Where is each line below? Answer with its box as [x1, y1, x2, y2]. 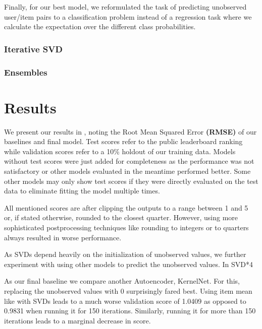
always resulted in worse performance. [4, 232, 122, 242]
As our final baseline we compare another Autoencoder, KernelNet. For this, [4, 276, 240, 286]
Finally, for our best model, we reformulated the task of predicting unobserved [4, 2, 247, 12]
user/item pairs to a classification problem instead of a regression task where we [4, 11, 252, 22]
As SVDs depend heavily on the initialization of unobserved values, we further [4, 249, 246, 259]
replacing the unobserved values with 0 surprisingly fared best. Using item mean [4, 285, 252, 296]
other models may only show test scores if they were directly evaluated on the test [4, 175, 258, 186]
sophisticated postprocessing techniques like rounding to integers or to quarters [4, 222, 249, 232]
